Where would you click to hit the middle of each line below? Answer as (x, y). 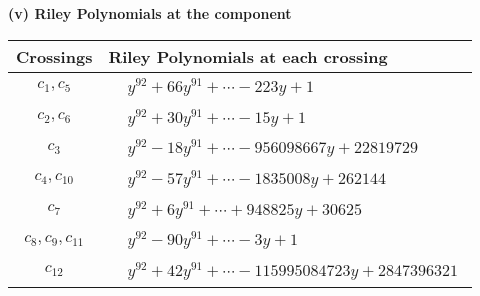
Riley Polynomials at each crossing (248, 56)
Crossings (54, 56)
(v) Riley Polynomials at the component (150, 13)
